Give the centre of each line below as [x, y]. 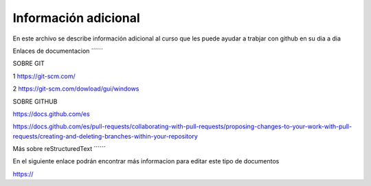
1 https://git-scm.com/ [44, 76]
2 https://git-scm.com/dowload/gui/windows [76, 89]
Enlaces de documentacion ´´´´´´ [58, 51]
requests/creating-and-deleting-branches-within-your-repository [105, 136]
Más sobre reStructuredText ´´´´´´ [59, 149]
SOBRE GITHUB [35, 101]
